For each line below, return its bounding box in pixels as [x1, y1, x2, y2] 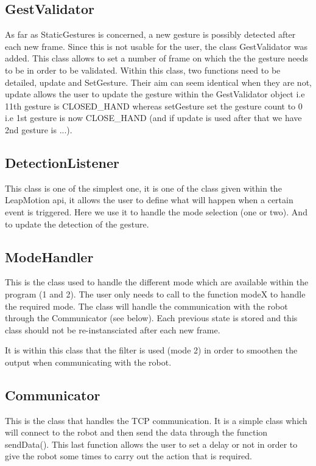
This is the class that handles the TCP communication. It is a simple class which [5, 414, 307, 426]
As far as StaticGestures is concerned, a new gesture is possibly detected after [5, 28, 296, 41]
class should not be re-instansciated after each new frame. [5, 323, 220, 336]
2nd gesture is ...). [5, 123, 72, 136]
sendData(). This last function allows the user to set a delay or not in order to [5, 437, 298, 450]
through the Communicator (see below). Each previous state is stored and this [5, 311, 298, 324]
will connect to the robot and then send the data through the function [5, 426, 268, 439]
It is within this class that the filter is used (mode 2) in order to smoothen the [5, 344, 298, 356]
